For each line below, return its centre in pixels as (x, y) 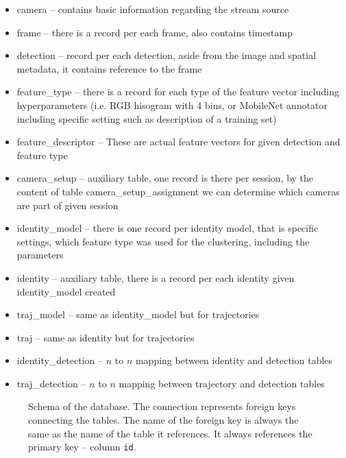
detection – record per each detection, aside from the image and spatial (166, 55)
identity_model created (66, 291)
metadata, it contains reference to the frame (109, 68)
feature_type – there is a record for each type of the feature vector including (178, 92)
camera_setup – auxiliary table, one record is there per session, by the (165, 178)
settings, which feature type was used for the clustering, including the (163, 241)
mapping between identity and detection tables (234, 360)
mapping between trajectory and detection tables (222, 383)
